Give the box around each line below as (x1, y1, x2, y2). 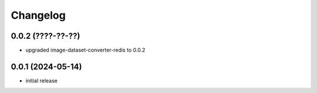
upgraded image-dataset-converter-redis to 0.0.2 (25, 47, 146, 54)
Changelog (11, 9, 66, 22)
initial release (25, 77, 58, 84)
